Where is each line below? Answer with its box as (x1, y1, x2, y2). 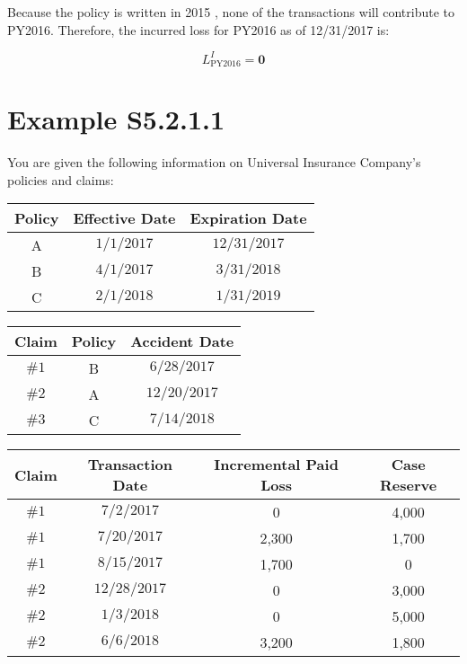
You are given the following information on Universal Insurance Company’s (7, 153, 421, 172)
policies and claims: (7, 170, 114, 189)
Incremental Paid (214, 454, 339, 475)
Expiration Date (189, 208, 307, 229)
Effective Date (73, 208, 176, 229)
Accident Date (130, 331, 234, 352)
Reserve (380, 474, 437, 496)
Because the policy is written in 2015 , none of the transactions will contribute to (7, 3, 454, 21)
